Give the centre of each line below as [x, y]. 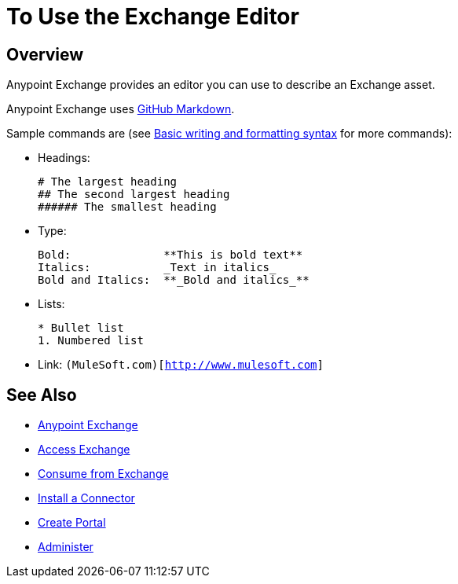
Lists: [51, 304]
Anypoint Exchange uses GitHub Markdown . [121, 109]
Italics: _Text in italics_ [157, 268]
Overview [45, 54]
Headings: [64, 158]
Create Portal [72, 523]
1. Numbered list [91, 341]
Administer [66, 547]
